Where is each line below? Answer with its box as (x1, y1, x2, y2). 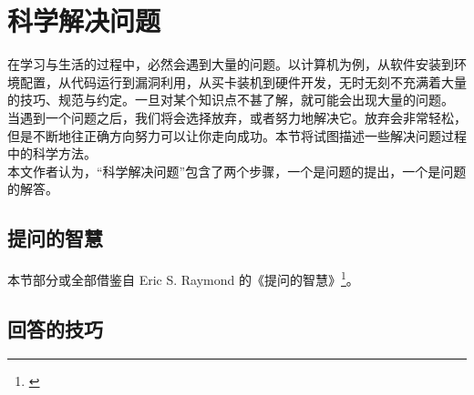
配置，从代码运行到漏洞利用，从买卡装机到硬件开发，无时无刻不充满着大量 (19, 72, 467, 91)
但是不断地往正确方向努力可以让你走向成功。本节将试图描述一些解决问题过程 (7, 126, 467, 145)
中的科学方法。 (7, 144, 97, 163)
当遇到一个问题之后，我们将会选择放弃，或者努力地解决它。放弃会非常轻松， (7, 107, 467, 127)
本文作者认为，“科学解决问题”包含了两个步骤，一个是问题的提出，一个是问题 (7, 161, 467, 180)
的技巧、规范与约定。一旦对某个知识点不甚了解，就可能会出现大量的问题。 (7, 90, 454, 109)
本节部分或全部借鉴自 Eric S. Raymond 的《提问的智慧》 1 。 (7, 268, 359, 289)
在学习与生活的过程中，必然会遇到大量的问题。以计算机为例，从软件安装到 (7, 55, 454, 74)
